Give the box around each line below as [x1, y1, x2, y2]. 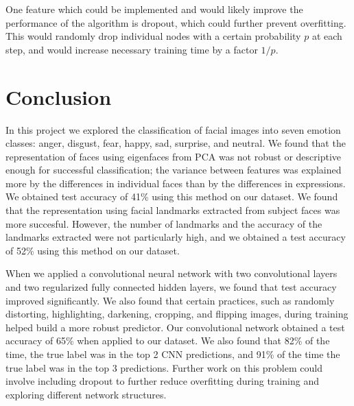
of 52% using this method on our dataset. [5, 243, 180, 257]
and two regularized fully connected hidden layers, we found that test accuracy [5, 280, 337, 294]
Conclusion [5, 82, 112, 110]
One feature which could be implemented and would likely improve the [5, 2, 303, 16]
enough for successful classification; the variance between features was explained [5, 163, 342, 177]
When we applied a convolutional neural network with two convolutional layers [5, 266, 338, 280]
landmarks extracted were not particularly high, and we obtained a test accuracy [5, 230, 346, 244]
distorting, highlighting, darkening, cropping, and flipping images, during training [5, 307, 349, 321]
